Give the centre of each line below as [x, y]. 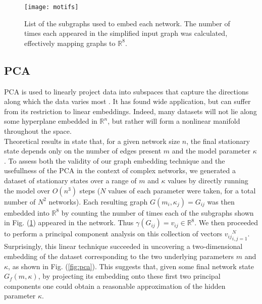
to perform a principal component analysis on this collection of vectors [113, 234]
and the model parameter [211, 151]
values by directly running [208, 180]
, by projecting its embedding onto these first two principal [129, 276]
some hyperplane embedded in [51, 121]
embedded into [27, 212]
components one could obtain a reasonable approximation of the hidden [115, 286]
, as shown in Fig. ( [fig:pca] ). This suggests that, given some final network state [131, 266]
